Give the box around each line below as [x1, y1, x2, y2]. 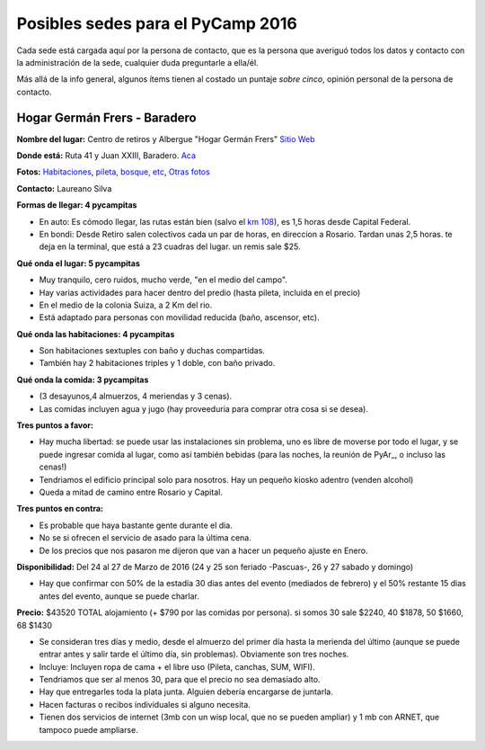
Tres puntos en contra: [16, 504, 103, 514]
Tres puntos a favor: [16, 420, 94, 431]
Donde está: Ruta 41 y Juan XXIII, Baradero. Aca [16, 150, 197, 161]
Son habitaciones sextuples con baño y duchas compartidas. [39, 345, 265, 356]
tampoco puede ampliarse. [39, 724, 138, 735]
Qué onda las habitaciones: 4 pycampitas [16, 328, 175, 339]
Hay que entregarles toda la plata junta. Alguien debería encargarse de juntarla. [39, 686, 334, 697]
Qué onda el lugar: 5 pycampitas [16, 257, 141, 269]
